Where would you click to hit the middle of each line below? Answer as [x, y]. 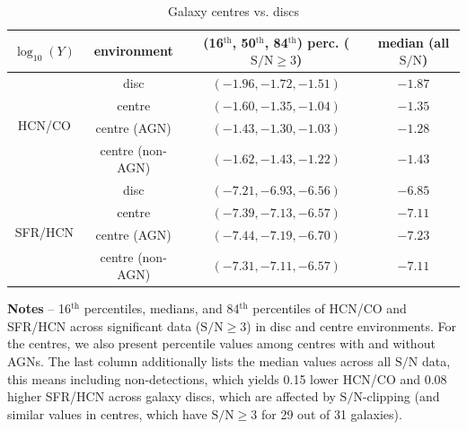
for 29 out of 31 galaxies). [332, 413]
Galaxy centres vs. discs [233, 11]
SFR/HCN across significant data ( [104, 325]
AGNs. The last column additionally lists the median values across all [199, 361]
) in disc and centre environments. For [352, 325]
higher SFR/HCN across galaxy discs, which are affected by [172, 396]
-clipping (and [401, 396]
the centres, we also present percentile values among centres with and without [221, 343]
